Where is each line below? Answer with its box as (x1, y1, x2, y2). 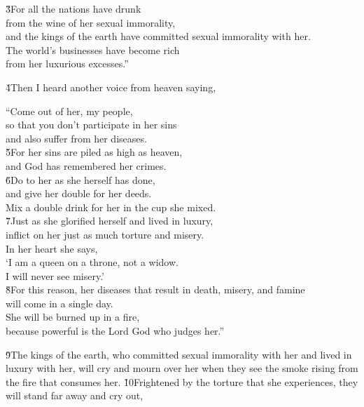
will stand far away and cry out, (6, 388, 143, 403)
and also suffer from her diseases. (6, 131, 147, 145)
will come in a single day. (6, 295, 113, 310)
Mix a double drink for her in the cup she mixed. (6, 199, 216, 214)
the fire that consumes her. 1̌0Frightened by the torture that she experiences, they (6, 374, 358, 389)
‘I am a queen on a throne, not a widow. (6, 255, 178, 269)
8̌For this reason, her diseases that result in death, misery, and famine (6, 282, 305, 297)
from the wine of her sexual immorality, (6, 15, 176, 29)
